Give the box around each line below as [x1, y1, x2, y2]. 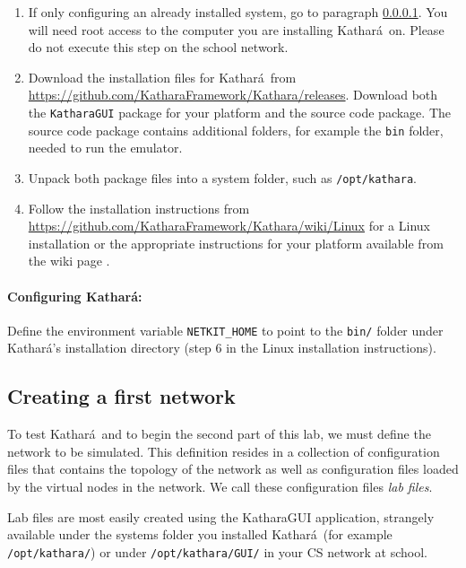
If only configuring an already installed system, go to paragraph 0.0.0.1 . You [28, 3, 448, 21]
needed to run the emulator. [28, 138, 183, 157]
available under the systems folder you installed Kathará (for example [7, 525, 393, 544]
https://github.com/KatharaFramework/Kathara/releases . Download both [28, 85, 438, 104]
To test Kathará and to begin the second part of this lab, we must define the [7, 424, 431, 443]
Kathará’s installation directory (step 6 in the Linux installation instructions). [7, 338, 436, 357]
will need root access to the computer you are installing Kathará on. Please [28, 20, 444, 39]
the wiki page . [28, 251, 110, 270]
